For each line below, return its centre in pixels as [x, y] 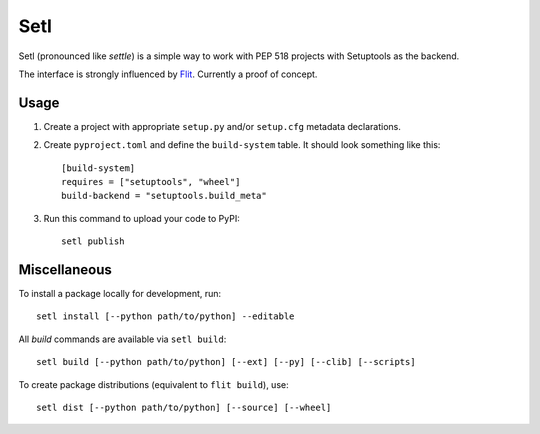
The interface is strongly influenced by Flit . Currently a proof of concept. [168, 74]
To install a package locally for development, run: [120, 294]
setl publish [93, 241]
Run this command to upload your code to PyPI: [141, 218]
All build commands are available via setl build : [122, 339]
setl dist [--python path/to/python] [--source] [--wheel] [184, 408]
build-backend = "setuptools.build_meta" [164, 196]
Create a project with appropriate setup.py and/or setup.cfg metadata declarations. [222, 126]
